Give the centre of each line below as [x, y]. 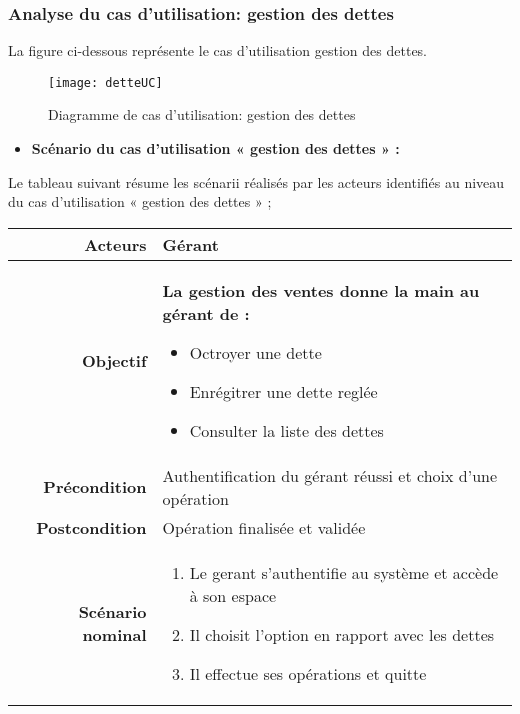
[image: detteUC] [105, 82]
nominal [114, 634]
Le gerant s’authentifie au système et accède [344, 572]
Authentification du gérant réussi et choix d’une [330, 475]
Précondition [95, 487]
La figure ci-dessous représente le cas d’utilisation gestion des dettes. [218, 50]
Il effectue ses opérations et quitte [308, 673]
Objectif [114, 360]
